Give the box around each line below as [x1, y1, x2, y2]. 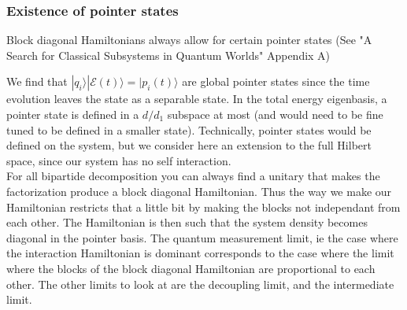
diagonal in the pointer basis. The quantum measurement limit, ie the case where [6, 229, 398, 245]
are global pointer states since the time [182, 73, 370, 90]
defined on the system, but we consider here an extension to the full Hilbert [6, 137, 372, 153]
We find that [6, 73, 68, 90]
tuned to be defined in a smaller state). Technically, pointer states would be [6, 121, 372, 138]
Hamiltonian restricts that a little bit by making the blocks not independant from [6, 198, 401, 215]
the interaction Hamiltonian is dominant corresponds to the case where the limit [6, 245, 394, 261]
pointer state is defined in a [6, 106, 139, 122]
